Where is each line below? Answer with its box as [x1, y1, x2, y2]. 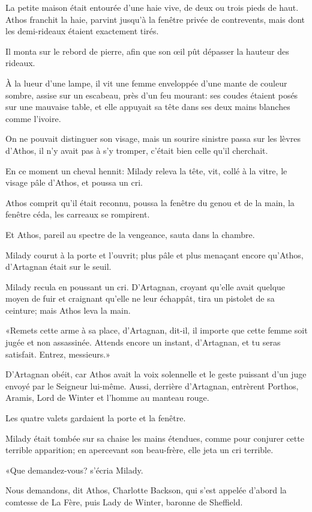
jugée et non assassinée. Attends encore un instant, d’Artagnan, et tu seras [5, 336, 281, 349]
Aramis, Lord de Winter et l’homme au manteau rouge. [5, 391, 209, 404]
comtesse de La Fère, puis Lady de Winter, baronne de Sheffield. [5, 496, 243, 508]
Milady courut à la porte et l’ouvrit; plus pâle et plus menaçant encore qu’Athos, [5, 248, 304, 261]
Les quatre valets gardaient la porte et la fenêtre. [5, 412, 186, 424]
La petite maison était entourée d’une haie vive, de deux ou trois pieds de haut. [5, 1, 299, 13]
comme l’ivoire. [5, 112, 61, 124]
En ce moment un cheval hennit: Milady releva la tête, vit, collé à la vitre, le [5, 164, 287, 177]
